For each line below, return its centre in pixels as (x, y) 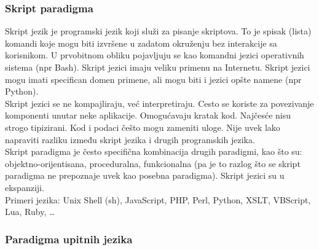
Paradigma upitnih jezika (69, 239)
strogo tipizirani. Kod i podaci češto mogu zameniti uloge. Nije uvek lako (143, 127)
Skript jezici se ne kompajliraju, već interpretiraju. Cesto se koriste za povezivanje (159, 103)
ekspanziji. (25, 187)
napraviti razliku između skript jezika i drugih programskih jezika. (130, 139)
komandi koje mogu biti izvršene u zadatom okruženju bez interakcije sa (141, 43)
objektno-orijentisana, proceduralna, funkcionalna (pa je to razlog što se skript (153, 163)
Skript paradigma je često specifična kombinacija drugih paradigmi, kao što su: (154, 151)
